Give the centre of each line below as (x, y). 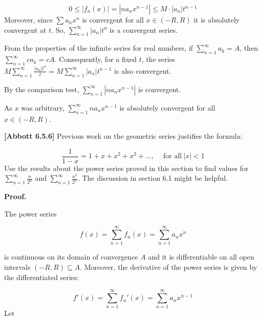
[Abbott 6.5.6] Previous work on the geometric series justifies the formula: (123, 136)
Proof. (15, 196)
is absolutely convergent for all (167, 107)
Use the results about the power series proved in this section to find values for (126, 168)
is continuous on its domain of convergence (71, 257)
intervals (17, 267)
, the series (158, 59)
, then (249, 48)
